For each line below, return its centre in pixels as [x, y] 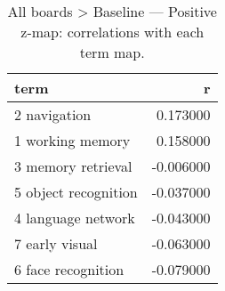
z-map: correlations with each [112, 32]
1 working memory [72, 140]
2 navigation [53, 114]
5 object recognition [76, 192]
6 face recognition [69, 269]
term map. [112, 52]
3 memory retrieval [73, 166]
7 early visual [56, 243]
